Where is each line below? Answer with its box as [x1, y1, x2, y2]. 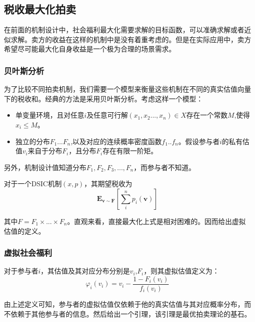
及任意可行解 [86, 110, 128, 120]
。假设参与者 [178, 136, 220, 146]
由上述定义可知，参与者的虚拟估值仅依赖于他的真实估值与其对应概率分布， [4, 299, 244, 309]
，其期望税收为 [84, 178, 132, 189]
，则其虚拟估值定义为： [143, 266, 219, 276]
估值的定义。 [4, 225, 45, 236]
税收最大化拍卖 [4, 1, 76, 17]
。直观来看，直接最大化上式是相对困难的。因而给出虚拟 [67, 216, 246, 226]
